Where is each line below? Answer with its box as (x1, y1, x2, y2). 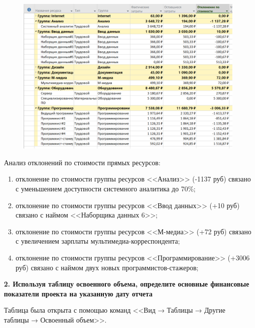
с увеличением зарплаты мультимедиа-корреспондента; (15, 236, 180, 246)
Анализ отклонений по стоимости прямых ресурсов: (4, 157, 160, 167)
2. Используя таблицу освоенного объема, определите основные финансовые (4, 279, 249, 289)
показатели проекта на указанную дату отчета (4, 288, 153, 298)
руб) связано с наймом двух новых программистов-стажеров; (15, 262, 198, 272)
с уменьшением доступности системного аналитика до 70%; (15, 183, 196, 193)
